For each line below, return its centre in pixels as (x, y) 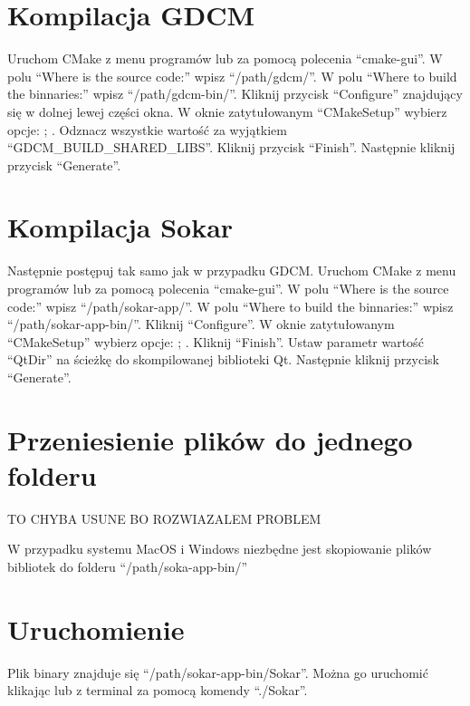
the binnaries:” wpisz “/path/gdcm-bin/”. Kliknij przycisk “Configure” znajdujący (235, 94)
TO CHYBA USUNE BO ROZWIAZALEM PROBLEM (164, 518)
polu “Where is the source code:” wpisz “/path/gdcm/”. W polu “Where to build (232, 76)
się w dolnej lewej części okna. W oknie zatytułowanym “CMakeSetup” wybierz (227, 111)
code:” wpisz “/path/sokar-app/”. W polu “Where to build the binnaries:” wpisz (230, 306)
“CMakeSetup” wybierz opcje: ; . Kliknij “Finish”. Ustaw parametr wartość (216, 341)
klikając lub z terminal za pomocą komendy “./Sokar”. (158, 690)
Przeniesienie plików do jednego (210, 439)
